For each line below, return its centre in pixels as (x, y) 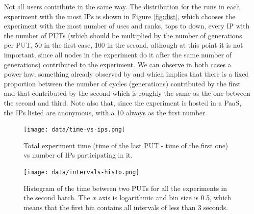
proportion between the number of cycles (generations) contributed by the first (122, 83)
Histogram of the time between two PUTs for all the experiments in (125, 188)
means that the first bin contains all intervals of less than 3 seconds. (126, 207)
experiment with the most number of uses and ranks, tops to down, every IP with (127, 26)
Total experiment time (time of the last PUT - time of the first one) (126, 145)
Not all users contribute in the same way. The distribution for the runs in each (122, 6)
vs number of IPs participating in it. (78, 155)
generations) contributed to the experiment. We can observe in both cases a (118, 64)
